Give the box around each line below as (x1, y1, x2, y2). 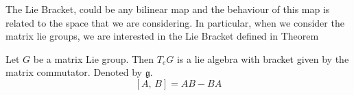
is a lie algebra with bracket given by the (176, 51, 349, 66)
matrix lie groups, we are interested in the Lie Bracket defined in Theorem (5, 29, 319, 43)
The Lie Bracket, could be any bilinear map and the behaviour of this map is (5, 2, 330, 16)
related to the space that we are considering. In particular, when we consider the (5, 15, 344, 29)
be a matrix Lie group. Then (33, 51, 154, 66)
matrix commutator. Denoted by (5, 65, 142, 79)
